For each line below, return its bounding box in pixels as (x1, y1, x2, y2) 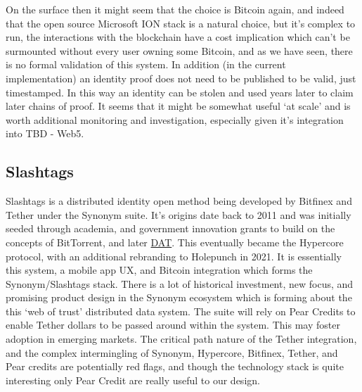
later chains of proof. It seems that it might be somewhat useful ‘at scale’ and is (6, 99, 351, 113)
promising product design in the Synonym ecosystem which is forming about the (6, 290, 352, 305)
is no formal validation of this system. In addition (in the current (6, 57, 286, 72)
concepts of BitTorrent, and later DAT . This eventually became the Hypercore (6, 234, 344, 249)
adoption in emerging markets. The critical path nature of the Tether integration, (6, 331, 357, 346)
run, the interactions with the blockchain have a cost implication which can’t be (6, 30, 350, 44)
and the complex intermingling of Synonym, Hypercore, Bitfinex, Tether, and (6, 345, 338, 360)
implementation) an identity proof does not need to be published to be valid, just (6, 70, 356, 85)
